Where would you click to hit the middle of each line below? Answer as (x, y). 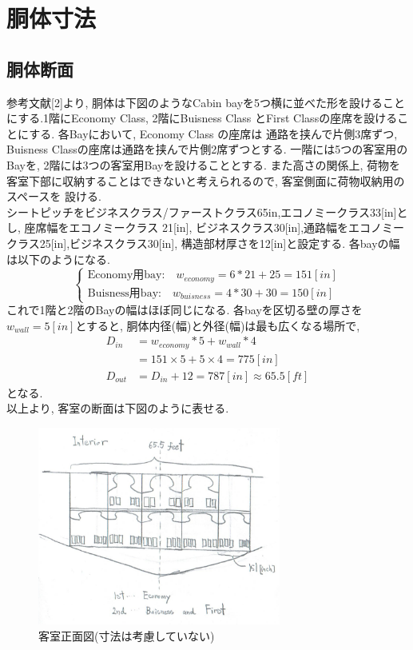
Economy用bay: (126, 275)
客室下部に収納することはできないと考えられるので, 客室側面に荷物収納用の (206, 180)
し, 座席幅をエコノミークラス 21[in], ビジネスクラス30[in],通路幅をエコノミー (206, 227)
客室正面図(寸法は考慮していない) (127, 635)
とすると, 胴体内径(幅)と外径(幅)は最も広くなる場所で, (218, 325)
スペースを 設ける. (54, 196)
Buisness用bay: (124, 293)
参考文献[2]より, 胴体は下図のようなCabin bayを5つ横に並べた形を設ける (195, 102)
